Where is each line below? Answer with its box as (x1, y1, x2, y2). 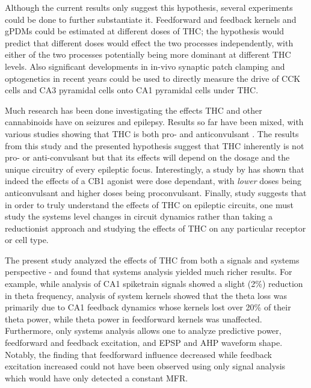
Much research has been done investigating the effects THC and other (5, 103, 262, 116)
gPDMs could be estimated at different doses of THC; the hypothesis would (5, 25, 285, 37)
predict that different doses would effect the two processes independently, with (5, 36, 294, 49)
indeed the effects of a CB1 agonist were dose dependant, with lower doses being (5, 174, 302, 187)
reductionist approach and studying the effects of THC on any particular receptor (5, 221, 306, 234)
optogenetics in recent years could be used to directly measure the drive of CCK (5, 72, 301, 84)
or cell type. (5, 233, 49, 246)
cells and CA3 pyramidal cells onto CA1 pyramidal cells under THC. (5, 84, 259, 96)
